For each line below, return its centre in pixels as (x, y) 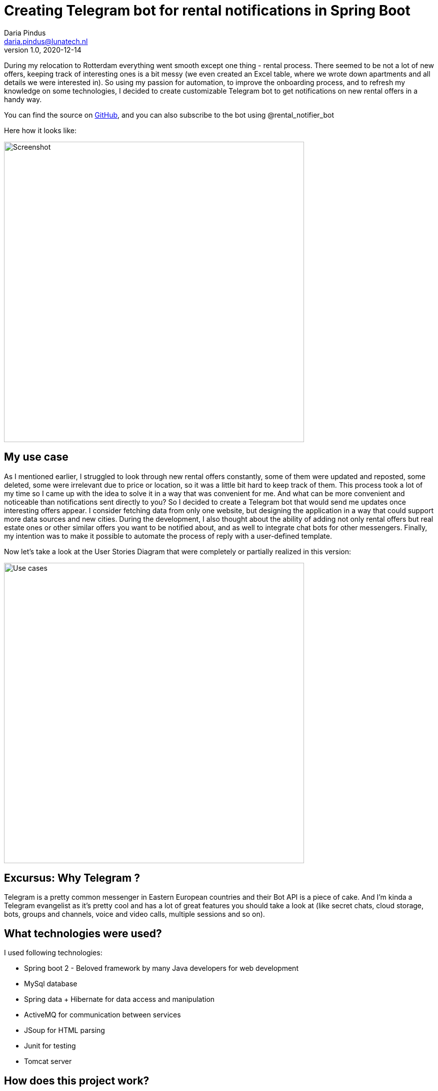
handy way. (23, 99)
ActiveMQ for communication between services (102, 1015)
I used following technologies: (53, 953)
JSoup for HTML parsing (64, 1030)
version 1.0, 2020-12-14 (43, 50)
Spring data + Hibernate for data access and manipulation (119, 999)
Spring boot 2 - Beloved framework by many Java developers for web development (161, 968)
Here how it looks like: (40, 130)
